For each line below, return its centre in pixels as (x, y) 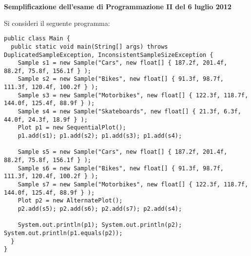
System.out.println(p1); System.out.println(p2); (100, 225)
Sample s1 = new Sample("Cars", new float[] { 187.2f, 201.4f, (123, 63)
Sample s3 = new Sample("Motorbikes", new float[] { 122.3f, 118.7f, (133, 95)
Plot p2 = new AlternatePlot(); (70, 201)
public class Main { (37, 39)
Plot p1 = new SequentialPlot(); (72, 128)
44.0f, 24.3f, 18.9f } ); (46, 119)
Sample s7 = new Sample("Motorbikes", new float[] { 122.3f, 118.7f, (133, 184)
